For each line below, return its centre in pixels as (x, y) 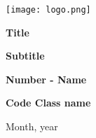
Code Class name (48, 103)
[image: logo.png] (48, 10)
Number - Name (46, 79)
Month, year (32, 126)
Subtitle (25, 56)
